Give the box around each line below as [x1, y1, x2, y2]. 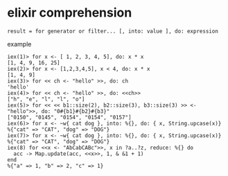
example [7, 39, 32, 48]
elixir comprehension [7, 5, 132, 21]
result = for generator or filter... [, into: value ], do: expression [7, 28, 218, 35]
